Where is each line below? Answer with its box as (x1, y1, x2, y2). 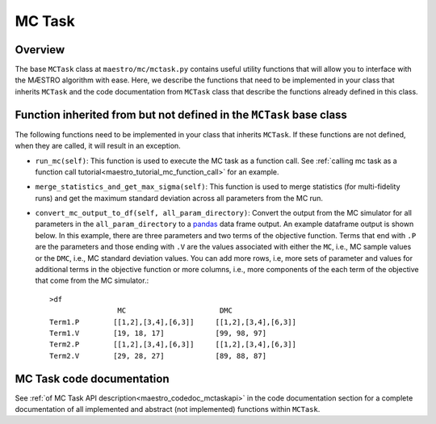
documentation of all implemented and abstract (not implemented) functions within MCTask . (15, 405, 321, 414)
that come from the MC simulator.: (35, 275, 149, 286)
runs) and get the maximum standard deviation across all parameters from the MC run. (35, 193, 323, 203)
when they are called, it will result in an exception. (15, 141, 181, 151)
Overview (15, 43, 65, 57)
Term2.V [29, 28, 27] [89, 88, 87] (49, 351, 266, 360)
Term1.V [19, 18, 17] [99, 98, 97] (49, 329, 266, 338)
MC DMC (117, 306, 233, 315)
